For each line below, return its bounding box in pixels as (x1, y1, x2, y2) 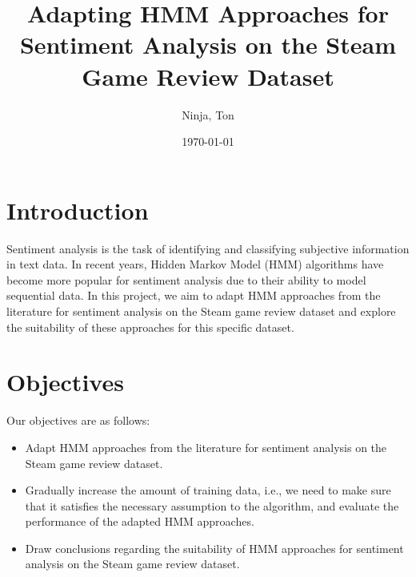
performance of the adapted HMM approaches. (25, 513, 254, 530)
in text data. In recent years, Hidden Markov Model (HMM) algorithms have (6, 256, 384, 272)
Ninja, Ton (182, 106, 234, 123)
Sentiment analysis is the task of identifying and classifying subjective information (6, 240, 410, 256)
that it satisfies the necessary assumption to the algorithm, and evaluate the (25, 497, 399, 514)
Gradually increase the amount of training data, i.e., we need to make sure (25, 482, 391, 498)
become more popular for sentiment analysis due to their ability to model (6, 271, 366, 288)
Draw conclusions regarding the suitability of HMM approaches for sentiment (25, 539, 404, 556)
